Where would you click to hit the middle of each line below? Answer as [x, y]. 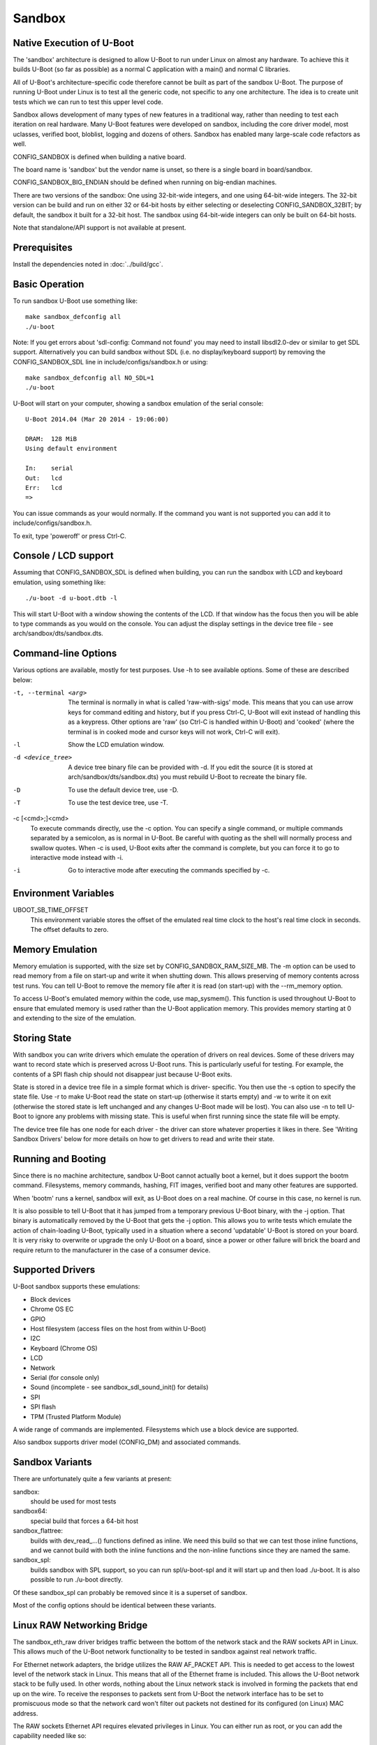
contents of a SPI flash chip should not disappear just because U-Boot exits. [123, 1074]
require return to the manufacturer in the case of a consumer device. [112, 1250]
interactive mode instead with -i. [77, 857]
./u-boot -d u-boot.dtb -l [72, 598]
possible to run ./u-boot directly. [77, 1580]
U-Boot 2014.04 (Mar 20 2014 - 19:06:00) [97, 419]
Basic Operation [49, 284]
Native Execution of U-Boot [73, 43]
